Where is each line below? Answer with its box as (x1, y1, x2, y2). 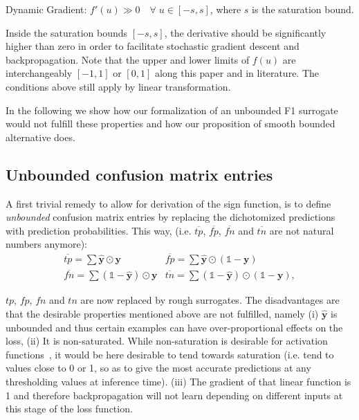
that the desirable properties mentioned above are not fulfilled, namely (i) (6, 307, 319, 321)
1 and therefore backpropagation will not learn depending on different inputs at (6, 387, 343, 402)
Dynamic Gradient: (6, 2, 87, 16)
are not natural (269, 223, 334, 237)
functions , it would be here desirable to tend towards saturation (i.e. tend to (6, 347, 334, 361)
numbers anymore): (6, 237, 87, 251)
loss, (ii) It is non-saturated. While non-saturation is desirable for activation (6, 334, 328, 348)
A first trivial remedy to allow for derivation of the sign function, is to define (6, 196, 331, 210)
